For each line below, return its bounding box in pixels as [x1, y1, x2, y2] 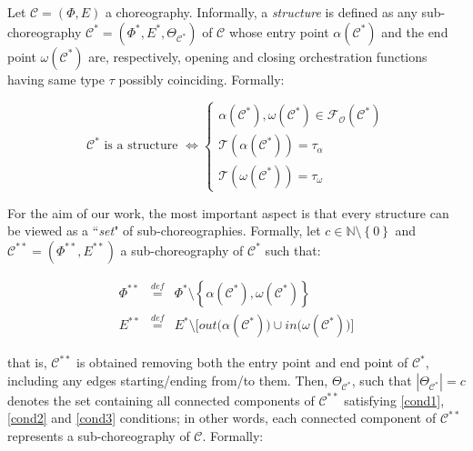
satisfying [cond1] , [344, 390, 445, 409]
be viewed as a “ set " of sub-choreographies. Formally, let [7, 221, 321, 240]
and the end [381, 22, 448, 41]
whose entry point [228, 22, 329, 41]
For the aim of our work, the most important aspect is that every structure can [7, 203, 449, 222]
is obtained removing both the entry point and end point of [76, 353, 408, 372]
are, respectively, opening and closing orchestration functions [88, 46, 428, 65]
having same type [7, 69, 106, 88]
